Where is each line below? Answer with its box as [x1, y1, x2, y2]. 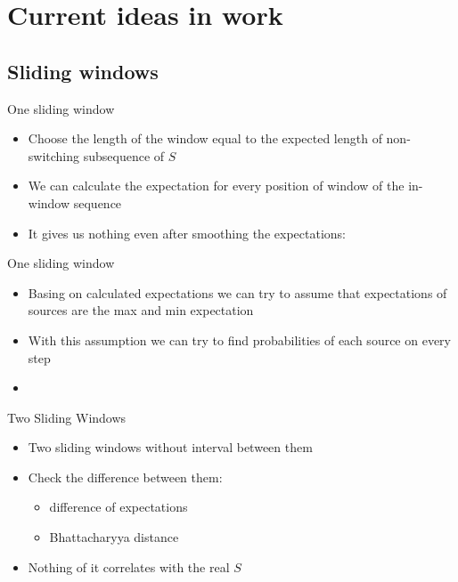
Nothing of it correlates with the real [28, 557, 230, 576]
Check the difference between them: [28, 467, 223, 486]
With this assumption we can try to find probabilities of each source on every [28, 330, 452, 349]
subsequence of [83, 146, 165, 165]
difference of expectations [49, 497, 188, 516]
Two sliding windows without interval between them [28, 438, 313, 457]
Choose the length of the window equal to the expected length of [28, 129, 382, 148]
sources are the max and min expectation [28, 301, 254, 319]
